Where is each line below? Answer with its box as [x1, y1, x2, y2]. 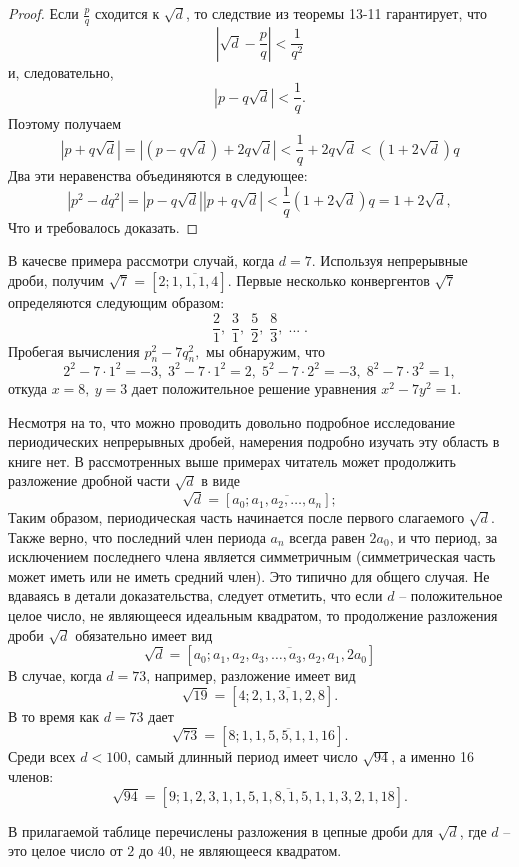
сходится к [95, 3, 160, 23]
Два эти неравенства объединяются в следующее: [8, 165, 308, 186]
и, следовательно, [8, 61, 114, 82]
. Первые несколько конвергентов [227, 269, 430, 290]
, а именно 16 [391, 746, 474, 767]
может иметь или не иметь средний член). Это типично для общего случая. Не [8, 565, 490, 586]
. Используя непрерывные [311, 250, 468, 271]
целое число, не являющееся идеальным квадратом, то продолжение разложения [8, 605, 498, 626]
